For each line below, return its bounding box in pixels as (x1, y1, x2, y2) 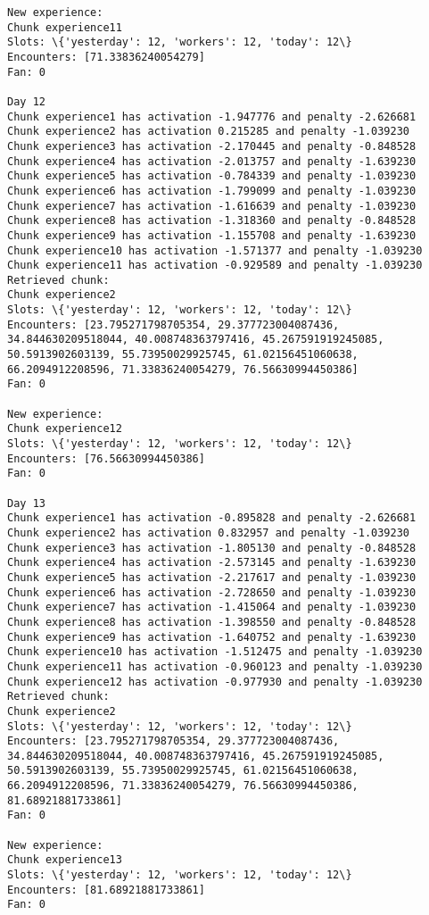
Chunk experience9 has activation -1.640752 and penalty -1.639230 (7, 630, 417, 644)
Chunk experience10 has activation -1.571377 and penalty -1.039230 (7, 244, 423, 257)
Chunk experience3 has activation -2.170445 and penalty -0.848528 (7, 139, 417, 153)
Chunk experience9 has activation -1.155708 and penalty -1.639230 (7, 229, 417, 242)
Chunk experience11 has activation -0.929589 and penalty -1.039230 (7, 259, 423, 272)
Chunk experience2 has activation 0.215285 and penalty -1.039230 (7, 125, 410, 138)
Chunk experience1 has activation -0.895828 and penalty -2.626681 (7, 512, 417, 525)
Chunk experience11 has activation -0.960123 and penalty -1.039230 (7, 660, 423, 673)
